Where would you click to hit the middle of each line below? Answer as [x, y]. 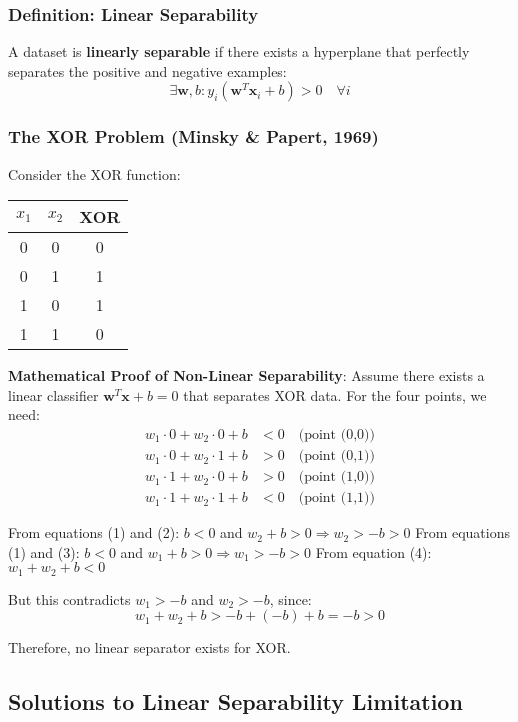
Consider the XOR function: [94, 173]
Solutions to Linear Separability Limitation [235, 701]
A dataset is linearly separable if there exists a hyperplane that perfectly [239, 51]
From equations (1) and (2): [94, 532]
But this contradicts [69, 598]
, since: [290, 598]
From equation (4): [373, 551]
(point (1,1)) [336, 498]
